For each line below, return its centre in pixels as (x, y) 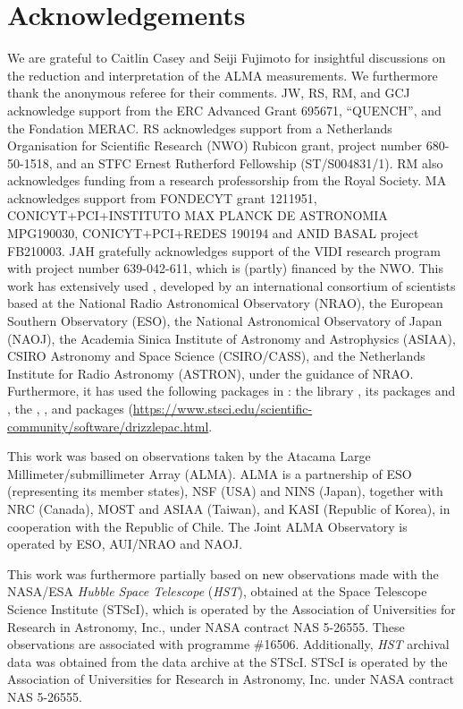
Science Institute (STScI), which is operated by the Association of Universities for (231, 608)
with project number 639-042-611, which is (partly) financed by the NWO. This (225, 268)
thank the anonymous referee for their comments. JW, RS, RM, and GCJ (209, 93)
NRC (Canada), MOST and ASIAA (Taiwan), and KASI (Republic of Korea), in (229, 508)
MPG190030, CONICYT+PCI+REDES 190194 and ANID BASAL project (213, 233)
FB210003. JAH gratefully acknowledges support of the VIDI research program (224, 250)
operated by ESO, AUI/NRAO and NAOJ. (125, 544)
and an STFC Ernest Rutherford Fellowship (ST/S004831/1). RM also (250, 162)
